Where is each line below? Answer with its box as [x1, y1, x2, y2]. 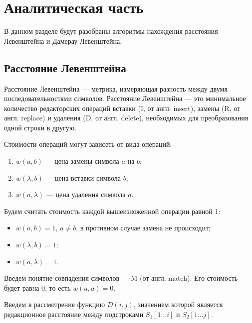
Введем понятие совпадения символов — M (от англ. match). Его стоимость [4, 273, 238, 283]
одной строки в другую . [4, 122, 77, 132]
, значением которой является [133, 299, 223, 310]
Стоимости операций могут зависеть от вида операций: [4, 139, 172, 149]
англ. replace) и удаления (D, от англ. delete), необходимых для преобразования [4, 112, 249, 123]
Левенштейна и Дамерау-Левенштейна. [4, 35, 122, 46]
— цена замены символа [45, 156, 119, 166]
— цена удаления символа [46, 189, 126, 200]
